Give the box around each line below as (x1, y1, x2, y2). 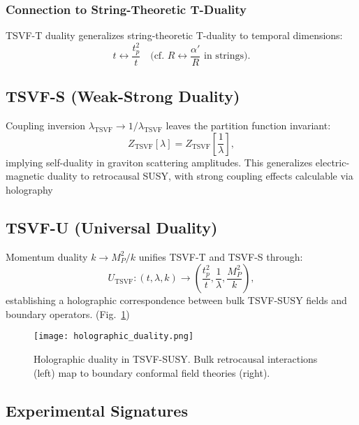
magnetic (6, 168, 45, 183)
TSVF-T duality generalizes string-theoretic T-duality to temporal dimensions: (6, 28, 343, 43)
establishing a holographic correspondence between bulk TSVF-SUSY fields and (6, 293, 347, 308)
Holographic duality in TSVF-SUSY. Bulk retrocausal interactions (34, 352, 318, 366)
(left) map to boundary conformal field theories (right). (34, 365, 270, 380)
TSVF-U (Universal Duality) (6, 216, 218, 238)
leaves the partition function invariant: (166, 118, 331, 132)
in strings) (204, 51, 248, 62)
